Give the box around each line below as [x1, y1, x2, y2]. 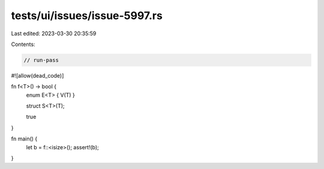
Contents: [11, 41, 35, 48]
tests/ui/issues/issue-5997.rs [11, 9, 163, 22]
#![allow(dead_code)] [11, 72, 64, 79]
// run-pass [23, 57, 59, 63]
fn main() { [11, 135, 38, 143]
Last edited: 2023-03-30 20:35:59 [11, 30, 97, 37]
